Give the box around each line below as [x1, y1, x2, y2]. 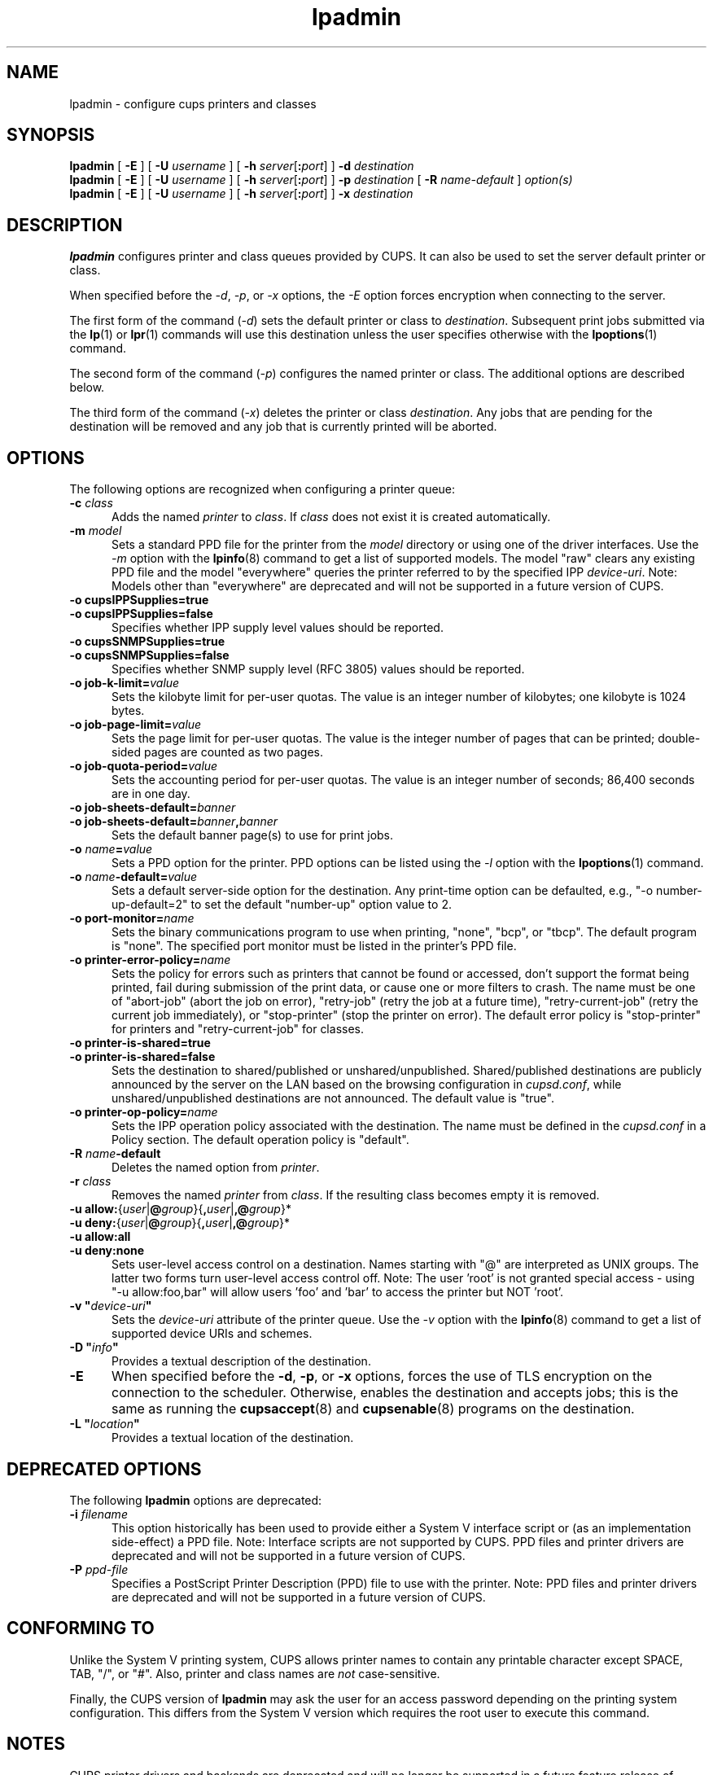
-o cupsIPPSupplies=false [69, 607, 213, 621]
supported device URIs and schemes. [112, 1326, 313, 1341]
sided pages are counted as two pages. [112, 745, 323, 760]
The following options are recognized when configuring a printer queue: [69, 482, 456, 497]
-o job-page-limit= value [69, 717, 202, 732]
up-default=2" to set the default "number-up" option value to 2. [112, 897, 452, 912]
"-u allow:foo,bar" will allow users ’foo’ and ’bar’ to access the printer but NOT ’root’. [112, 1285, 564, 1299]
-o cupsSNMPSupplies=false [69, 648, 230, 663]
